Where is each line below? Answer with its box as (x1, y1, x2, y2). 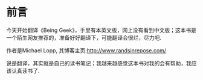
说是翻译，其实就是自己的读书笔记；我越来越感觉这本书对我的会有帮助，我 (6, 60, 192, 67)
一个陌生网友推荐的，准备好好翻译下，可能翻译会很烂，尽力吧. (6, 34, 162, 41)
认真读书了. (11, 67, 40, 74)
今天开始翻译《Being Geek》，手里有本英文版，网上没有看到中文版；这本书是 (6, 26, 196, 34)
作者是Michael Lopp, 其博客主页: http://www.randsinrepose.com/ (6, 46, 167, 54)
